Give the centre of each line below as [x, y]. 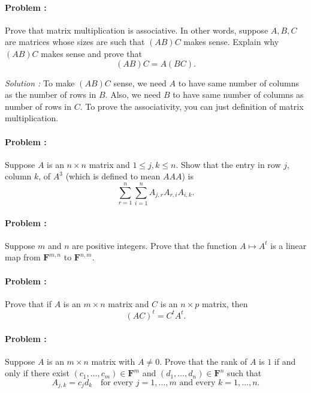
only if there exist [37, 373]
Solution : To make [40, 82]
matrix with [113, 361]
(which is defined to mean [113, 176]
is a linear [289, 245]
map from [23, 257]
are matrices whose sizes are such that [75, 42]
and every [197, 382]
